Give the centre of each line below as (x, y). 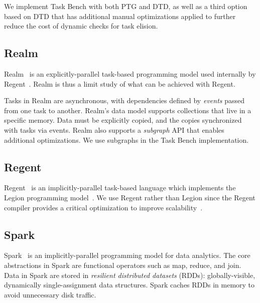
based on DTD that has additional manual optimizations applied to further (120, 16)
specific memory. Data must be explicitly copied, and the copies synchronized (123, 120)
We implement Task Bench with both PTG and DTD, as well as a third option (126, 6)
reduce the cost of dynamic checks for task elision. (81, 26)
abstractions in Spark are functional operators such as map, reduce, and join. (123, 265)
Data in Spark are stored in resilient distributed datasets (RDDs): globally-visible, (130, 275)
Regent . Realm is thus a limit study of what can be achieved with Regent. (120, 83)
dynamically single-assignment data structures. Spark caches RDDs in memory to (129, 285)
